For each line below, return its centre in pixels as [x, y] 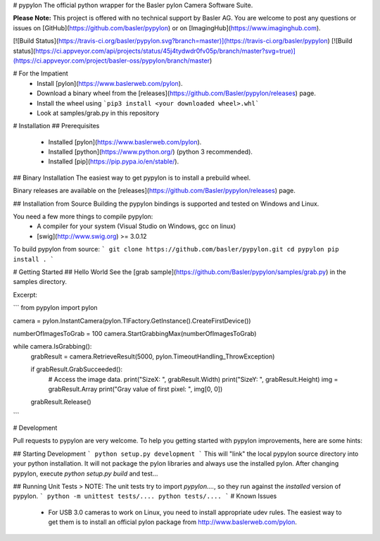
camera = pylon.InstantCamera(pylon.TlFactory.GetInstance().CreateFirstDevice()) [132, 321]
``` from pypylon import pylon [55, 308]
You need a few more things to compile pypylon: [83, 217]
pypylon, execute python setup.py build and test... [85, 473]
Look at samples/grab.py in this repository [98, 113]
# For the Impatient [40, 73]
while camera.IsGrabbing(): [52, 347]
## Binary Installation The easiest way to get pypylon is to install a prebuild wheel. [132, 178]
